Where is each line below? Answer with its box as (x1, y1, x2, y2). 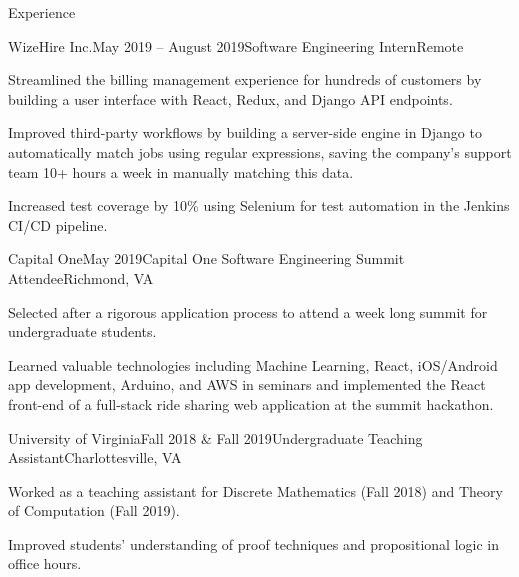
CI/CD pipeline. (8, 214, 108, 235)
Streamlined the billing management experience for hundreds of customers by (8, 69, 482, 90)
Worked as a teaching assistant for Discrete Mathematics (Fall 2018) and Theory (8, 480, 503, 501)
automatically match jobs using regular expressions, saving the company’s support (8, 141, 512, 162)
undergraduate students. (8, 321, 157, 342)
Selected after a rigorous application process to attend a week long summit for (8, 301, 488, 322)
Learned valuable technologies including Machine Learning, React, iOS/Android (8, 354, 498, 375)
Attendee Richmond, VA (8, 267, 154, 288)
